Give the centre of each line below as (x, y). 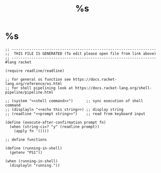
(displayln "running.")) (35, 165)
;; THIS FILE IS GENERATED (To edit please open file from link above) (81, 54)
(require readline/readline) (35, 71)
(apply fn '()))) (32, 131)
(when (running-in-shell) (31, 161)
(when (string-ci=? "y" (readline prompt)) (54, 127)
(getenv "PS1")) (26, 152)
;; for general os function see (38, 79)
